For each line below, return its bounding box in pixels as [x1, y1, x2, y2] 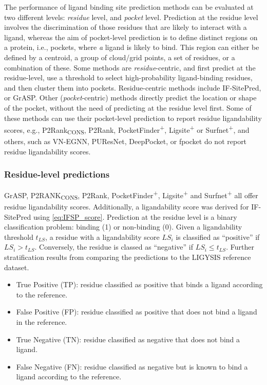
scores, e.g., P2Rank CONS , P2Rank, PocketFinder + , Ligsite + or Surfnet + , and [4, 123, 250, 136]
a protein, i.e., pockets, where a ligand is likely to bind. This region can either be [4, 42, 259, 52]
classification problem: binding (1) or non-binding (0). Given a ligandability [4, 221, 242, 232]
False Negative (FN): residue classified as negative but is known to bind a [16, 361, 248, 372]
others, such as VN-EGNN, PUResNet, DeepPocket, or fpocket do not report [4, 135, 247, 146]
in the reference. [16, 317, 67, 327]
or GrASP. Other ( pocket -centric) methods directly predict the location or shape [4, 92, 257, 103]
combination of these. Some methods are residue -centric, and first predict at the [4, 62, 256, 73]
